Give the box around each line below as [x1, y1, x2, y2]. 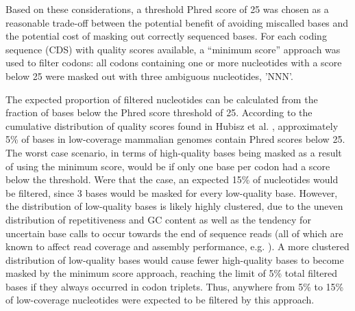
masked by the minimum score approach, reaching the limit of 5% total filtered [5, 266, 338, 280]
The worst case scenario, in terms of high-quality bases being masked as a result [5, 145, 342, 159]
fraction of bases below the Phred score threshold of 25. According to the [5, 105, 313, 120]
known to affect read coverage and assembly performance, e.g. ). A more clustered [5, 239, 350, 254]
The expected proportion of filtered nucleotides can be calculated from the [5, 92, 318, 106]
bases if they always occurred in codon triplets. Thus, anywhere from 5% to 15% [5, 279, 344, 293]
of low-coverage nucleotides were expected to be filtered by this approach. [5, 293, 315, 307]
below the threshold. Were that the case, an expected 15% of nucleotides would [5, 172, 339, 187]
